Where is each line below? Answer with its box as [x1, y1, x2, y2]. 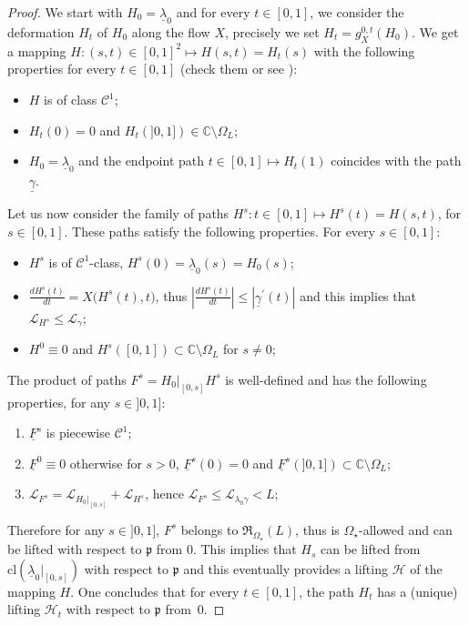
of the [410, 559, 443, 578]
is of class [44, 90, 97, 108]
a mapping [7, 41, 66, 60]
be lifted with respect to [7, 539, 142, 559]
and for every [176, 3, 250, 21]
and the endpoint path [78, 151, 205, 170]
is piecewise [46, 423, 110, 442]
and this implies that [300, 286, 416, 305]
